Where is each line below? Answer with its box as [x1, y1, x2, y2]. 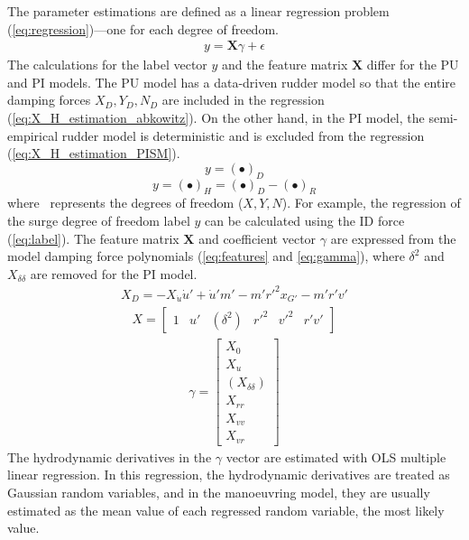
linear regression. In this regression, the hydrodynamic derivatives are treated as [7, 465, 450, 484]
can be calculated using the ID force [204, 210, 405, 229]
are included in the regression [161, 90, 325, 109]
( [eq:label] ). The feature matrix [7, 228, 179, 247]
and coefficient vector [198, 228, 317, 247]
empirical [7, 126, 59, 144]
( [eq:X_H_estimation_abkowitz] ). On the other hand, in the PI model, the [7, 108, 425, 126]
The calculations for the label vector [7, 55, 207, 74]
